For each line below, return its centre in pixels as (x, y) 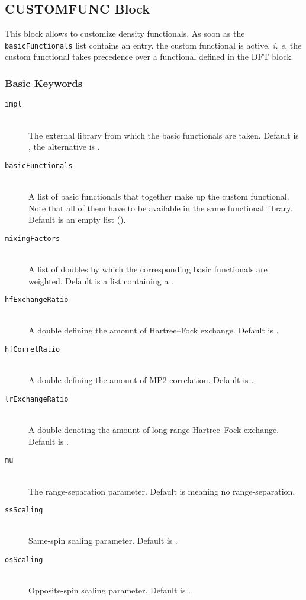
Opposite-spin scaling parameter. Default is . (109, 590)
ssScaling (24, 510)
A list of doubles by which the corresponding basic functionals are (148, 269)
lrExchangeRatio (37, 399)
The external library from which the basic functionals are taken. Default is (164, 135)
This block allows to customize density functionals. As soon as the (125, 33)
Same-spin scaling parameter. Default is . (103, 540)
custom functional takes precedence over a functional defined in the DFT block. (149, 57)
